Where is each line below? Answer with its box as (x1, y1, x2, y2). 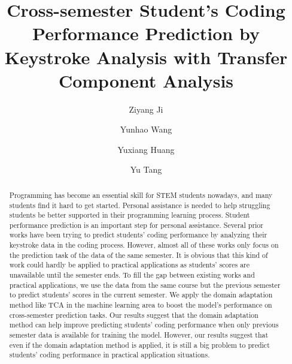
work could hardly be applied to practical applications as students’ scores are (9, 260, 250, 270)
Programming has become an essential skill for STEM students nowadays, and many (9, 189, 273, 200)
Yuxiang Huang (117, 143, 175, 155)
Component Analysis (58, 68, 234, 92)
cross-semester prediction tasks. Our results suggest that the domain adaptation (9, 309, 258, 320)
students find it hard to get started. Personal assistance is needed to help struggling (9, 200, 270, 210)
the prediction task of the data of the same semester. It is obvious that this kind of (9, 249, 268, 260)
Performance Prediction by (32, 21, 260, 46)
